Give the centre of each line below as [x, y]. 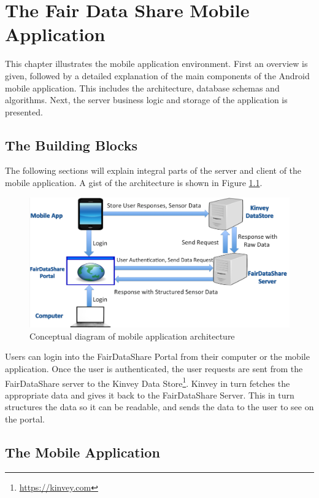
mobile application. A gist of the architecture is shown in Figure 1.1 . [134, 183]
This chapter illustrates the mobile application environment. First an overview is [156, 64]
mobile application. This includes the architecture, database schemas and [142, 88]
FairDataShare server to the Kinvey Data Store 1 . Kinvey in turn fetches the [148, 382]
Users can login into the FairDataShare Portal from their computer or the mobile [157, 356]
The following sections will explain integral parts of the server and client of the [153, 170]
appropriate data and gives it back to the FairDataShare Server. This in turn [150, 395]
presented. [24, 111]
